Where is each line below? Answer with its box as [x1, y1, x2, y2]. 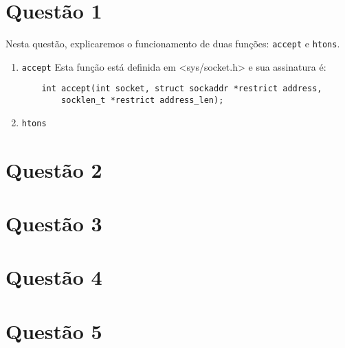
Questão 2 [5, 155, 102, 183]
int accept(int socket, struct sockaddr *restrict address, [41, 84, 322, 94]
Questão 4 [5, 263, 102, 291]
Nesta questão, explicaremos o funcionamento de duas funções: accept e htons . [5, 36, 340, 51]
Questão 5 [5, 316, 102, 345]
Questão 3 [5, 209, 102, 237]
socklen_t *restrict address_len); [61, 95, 224, 106]
